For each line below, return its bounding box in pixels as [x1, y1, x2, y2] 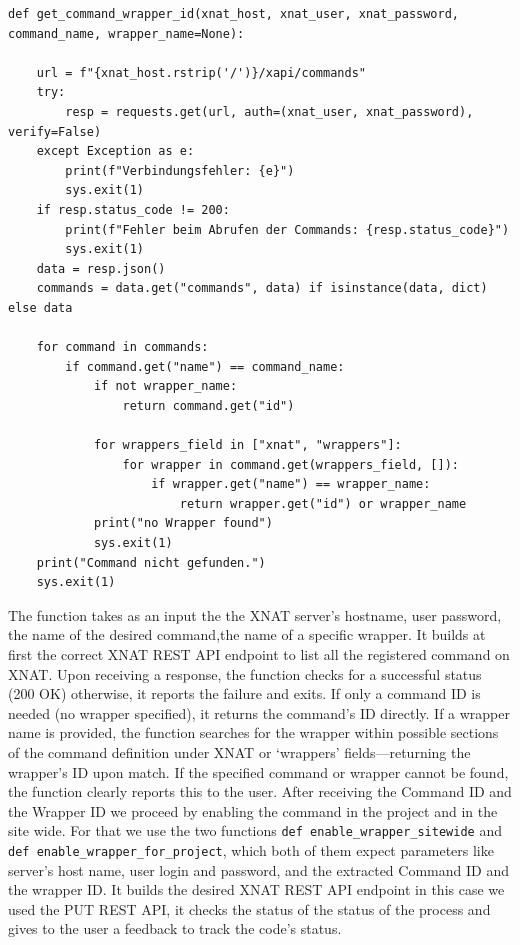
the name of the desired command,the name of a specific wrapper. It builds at [8, 624, 486, 645]
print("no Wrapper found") [93, 516, 273, 531]
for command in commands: [36, 340, 209, 355]
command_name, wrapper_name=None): [8, 26, 245, 41]
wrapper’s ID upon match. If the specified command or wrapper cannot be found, [8, 761, 509, 782]
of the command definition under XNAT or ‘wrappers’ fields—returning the [8, 741, 471, 762]
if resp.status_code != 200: [36, 202, 230, 217]
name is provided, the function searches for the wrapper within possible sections [8, 722, 499, 743]
